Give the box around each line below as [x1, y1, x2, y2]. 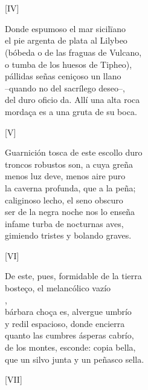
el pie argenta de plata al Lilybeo [5, 34, 127, 47]
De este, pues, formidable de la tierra [5, 269, 142, 282]
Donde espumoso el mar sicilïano [5, 22, 126, 35]
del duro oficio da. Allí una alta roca [5, 93, 140, 106]
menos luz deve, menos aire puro [5, 170, 126, 182]
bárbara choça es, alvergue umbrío [5, 305, 132, 318]
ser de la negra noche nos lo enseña [5, 205, 135, 218]
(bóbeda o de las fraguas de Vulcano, [5, 45, 142, 58]
